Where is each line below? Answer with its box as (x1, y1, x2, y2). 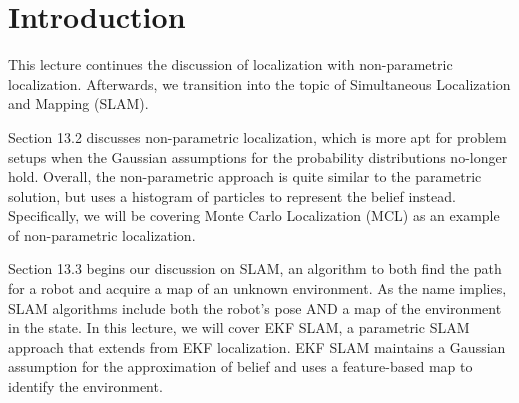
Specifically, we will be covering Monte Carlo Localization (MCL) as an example (8, 205, 500, 226)
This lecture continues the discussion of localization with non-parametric (8, 54, 453, 75)
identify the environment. (8, 376, 163, 397)
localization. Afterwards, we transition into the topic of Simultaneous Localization (8, 73, 511, 94)
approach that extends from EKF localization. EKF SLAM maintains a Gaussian (8, 336, 506, 357)
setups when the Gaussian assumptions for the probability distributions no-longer (8, 146, 508, 167)
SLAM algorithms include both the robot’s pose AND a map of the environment (8, 297, 502, 318)
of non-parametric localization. (8, 224, 196, 245)
